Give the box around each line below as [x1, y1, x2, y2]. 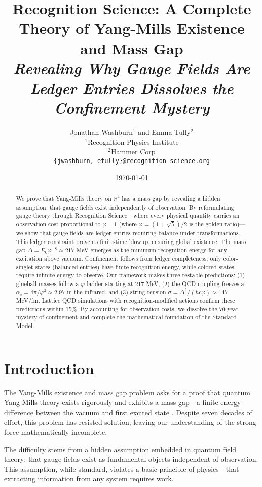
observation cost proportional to [16, 219, 101, 228]
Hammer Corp [111, 146, 156, 157]
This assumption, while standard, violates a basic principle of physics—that [4, 463, 239, 474]
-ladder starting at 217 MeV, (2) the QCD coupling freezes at [85, 279, 247, 288]
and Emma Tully [138, 127, 191, 137]
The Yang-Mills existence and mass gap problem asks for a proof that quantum [4, 387, 250, 397]
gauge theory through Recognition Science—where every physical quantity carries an [16, 211, 240, 220]
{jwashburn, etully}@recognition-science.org [54, 157, 210, 165]
